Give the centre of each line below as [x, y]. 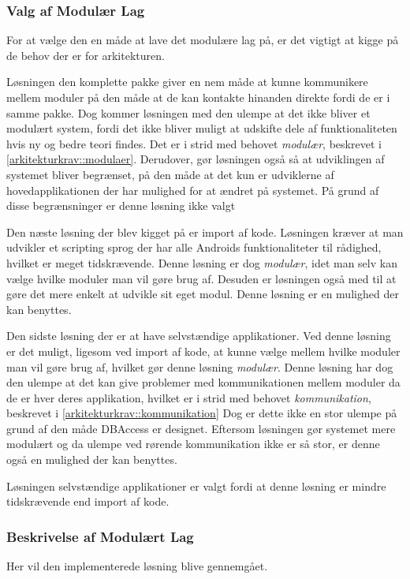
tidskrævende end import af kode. [88, 501]
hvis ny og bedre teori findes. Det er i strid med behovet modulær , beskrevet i [194, 143]
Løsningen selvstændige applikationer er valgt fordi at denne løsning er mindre [196, 486]
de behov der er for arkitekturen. [86, 55]
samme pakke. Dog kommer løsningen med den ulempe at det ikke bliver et [188, 112]
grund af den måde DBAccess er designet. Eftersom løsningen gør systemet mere [201, 428]
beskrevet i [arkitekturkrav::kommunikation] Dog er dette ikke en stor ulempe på [202, 413]
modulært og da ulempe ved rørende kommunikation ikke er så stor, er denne [193, 444]
